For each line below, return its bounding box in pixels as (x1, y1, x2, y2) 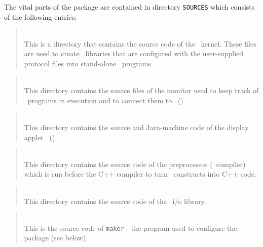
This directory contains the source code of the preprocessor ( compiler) (24, 158, 246, 169)
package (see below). (24, 232, 88, 243)
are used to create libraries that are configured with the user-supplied (24, 48, 244, 59)
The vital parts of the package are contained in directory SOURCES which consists (4, 2, 255, 12)
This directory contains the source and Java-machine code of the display (24, 122, 249, 132)
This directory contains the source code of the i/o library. (24, 195, 206, 206)
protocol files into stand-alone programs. (24, 58, 153, 69)
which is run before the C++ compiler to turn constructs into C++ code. (24, 169, 256, 179)
